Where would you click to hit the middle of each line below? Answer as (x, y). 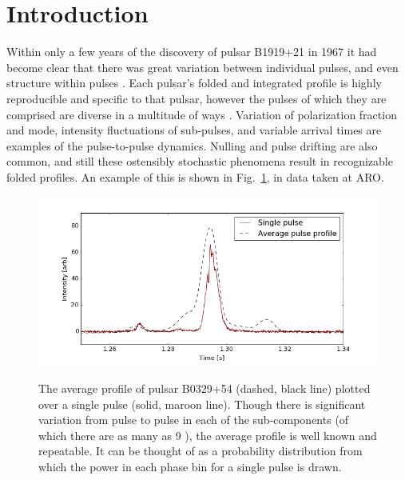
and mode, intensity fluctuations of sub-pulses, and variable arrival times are (194, 130)
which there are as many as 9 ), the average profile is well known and (208, 435)
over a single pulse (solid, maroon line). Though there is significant (202, 404)
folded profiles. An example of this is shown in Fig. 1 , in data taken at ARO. (195, 176)
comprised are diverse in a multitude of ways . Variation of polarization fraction (202, 114)
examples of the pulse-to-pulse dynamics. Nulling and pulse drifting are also (192, 145)
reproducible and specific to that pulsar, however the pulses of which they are (197, 98)
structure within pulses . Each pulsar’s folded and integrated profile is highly (194, 83)
